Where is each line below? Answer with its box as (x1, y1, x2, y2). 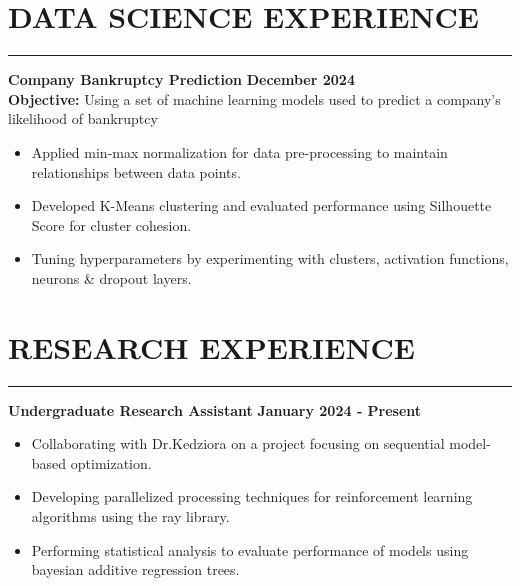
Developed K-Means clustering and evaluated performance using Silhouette (31, 195, 492, 216)
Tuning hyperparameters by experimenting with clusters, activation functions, (31, 248, 509, 269)
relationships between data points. (31, 161, 241, 182)
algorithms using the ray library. (31, 505, 230, 526)
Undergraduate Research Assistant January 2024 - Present (8, 399, 422, 420)
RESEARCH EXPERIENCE (8, 326, 416, 367)
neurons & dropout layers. (31, 267, 192, 288)
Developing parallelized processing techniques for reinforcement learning (31, 486, 473, 507)
